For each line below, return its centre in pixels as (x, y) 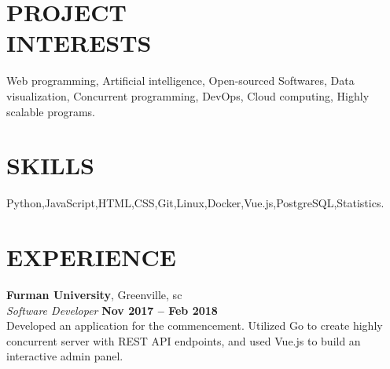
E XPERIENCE (91, 257)
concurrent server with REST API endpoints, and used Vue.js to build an (184, 340)
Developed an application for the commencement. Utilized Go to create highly (195, 325)
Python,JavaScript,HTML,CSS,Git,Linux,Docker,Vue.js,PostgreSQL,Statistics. (195, 203)
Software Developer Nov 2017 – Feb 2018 (112, 310)
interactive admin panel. (65, 356)
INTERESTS (79, 43)
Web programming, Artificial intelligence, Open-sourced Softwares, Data (180, 80)
